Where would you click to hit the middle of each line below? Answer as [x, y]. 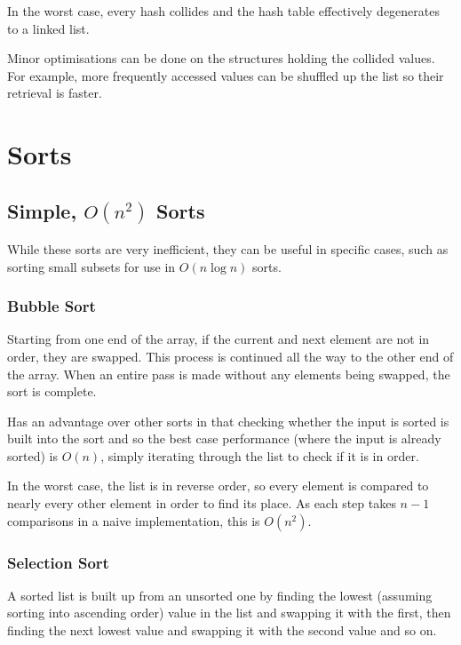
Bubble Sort [52, 306]
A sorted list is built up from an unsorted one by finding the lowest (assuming [220, 595]
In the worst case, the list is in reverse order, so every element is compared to [218, 486]
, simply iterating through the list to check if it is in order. [260, 455]
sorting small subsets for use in [91, 266]
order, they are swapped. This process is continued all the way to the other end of [230, 356]
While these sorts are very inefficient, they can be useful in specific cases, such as [228, 248]
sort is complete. [52, 391]
